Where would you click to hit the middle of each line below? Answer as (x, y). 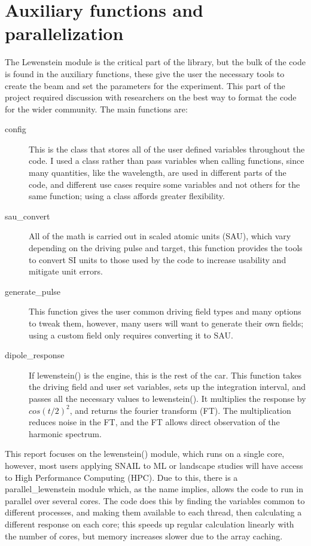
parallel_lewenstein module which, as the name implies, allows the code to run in (154, 489)
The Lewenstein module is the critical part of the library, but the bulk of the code (155, 62)
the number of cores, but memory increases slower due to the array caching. (144, 536)
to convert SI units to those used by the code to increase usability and (158, 259)
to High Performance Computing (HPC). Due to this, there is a (121, 477)
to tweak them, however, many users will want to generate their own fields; (166, 323)
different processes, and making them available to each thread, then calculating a (153, 512)
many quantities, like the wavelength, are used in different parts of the (158, 173)
